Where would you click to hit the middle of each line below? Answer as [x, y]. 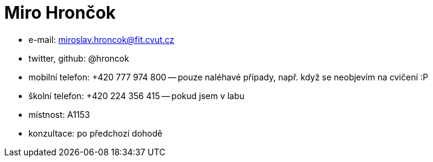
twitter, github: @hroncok [79, 58]
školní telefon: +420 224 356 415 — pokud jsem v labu [137, 96]
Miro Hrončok [60, 13]
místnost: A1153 [59, 114]
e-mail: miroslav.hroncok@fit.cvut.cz [102, 39]
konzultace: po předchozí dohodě [96, 133]
